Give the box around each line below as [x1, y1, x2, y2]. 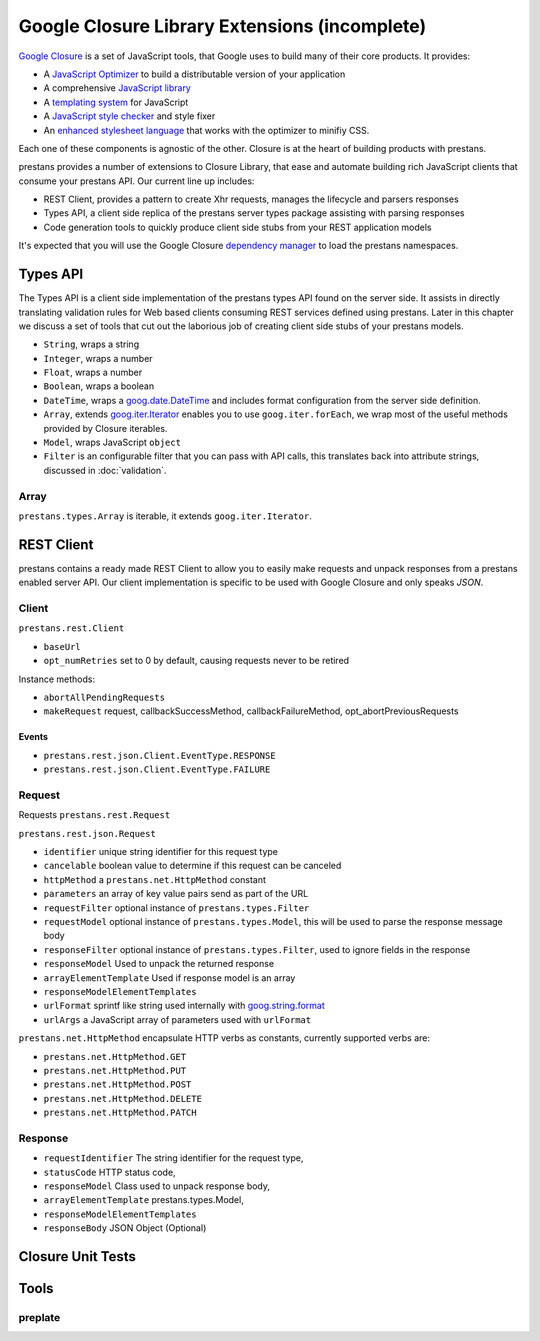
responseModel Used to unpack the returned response [43, 958, 275, 970]
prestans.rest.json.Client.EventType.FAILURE [43, 764, 271, 775]
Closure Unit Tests [18, 1248, 137, 1265]
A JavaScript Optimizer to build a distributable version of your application [43, 68, 346, 80]
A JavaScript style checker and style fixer [43, 110, 216, 122]
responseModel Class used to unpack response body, [43, 1180, 270, 1192]
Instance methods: [18, 673, 95, 685]
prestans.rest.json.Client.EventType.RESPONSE [43, 750, 276, 761]
